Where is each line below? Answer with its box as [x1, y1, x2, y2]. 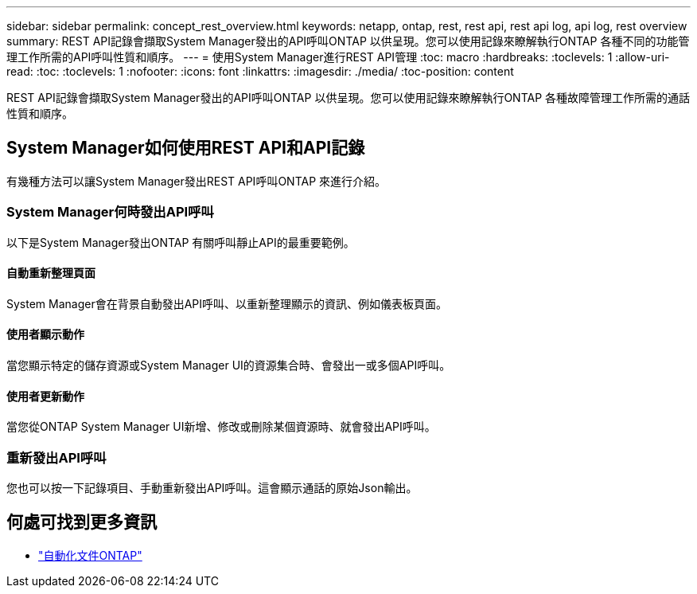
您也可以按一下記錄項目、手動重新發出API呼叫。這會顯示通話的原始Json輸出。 [6, 481, 418, 494]
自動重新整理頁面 [6, 266, 95, 280]
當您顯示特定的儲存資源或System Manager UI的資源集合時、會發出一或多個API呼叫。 [6, 358, 451, 373]
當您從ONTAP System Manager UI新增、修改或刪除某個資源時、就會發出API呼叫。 [6, 420, 436, 434]
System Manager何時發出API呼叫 [6, 204, 214, 221]
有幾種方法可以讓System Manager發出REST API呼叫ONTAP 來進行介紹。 [6, 174, 387, 188]
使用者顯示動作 [6, 327, 84, 342]
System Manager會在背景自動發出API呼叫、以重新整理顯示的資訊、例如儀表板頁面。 [6, 296, 448, 311]
